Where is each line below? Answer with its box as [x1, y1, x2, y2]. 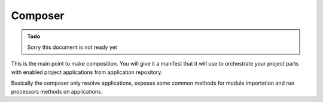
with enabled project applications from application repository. [11, 69, 163, 76]
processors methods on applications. [11, 88, 103, 95]
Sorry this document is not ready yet [27, 44, 118, 51]
